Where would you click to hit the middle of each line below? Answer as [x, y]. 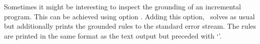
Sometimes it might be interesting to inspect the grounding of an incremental [123, 6]
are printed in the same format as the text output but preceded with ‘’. [113, 35]
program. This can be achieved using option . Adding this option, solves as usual [129, 16]
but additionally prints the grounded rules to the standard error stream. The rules [130, 26]
